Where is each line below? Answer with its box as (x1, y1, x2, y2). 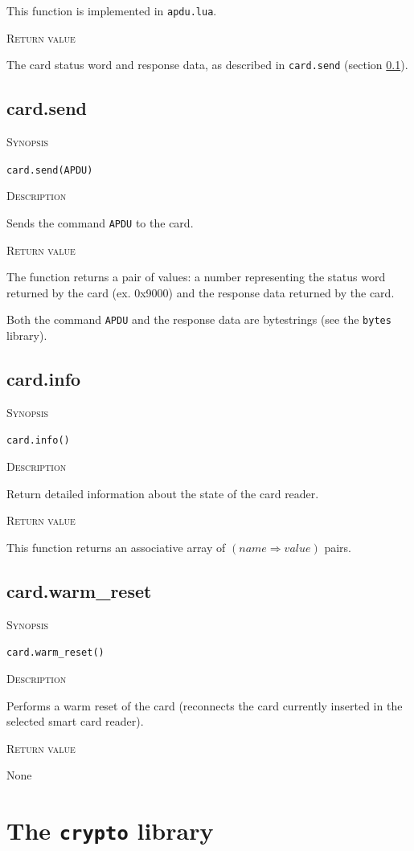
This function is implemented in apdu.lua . (6, 2, 217, 18)
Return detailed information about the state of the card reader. (6, 485, 319, 501)
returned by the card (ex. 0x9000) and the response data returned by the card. (6, 284, 395, 301)
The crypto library (6, 814, 214, 847)
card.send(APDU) (6, 164, 93, 176)
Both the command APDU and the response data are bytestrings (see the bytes (6, 311, 391, 328)
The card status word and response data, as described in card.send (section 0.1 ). (6, 56, 408, 73)
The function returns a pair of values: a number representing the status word (6, 268, 386, 285)
